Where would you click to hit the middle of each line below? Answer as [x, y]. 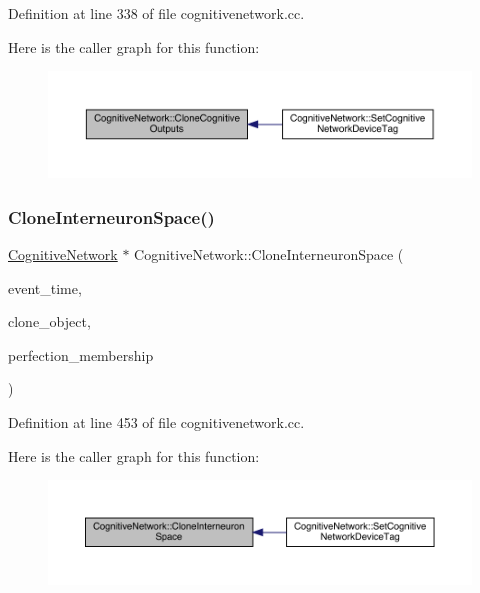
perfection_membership [81, 354]
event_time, [45, 287]
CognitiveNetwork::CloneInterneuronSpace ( [269, 254]
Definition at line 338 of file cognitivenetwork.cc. [156, 13]
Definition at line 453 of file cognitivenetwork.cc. [156, 422]
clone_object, [49, 321]
